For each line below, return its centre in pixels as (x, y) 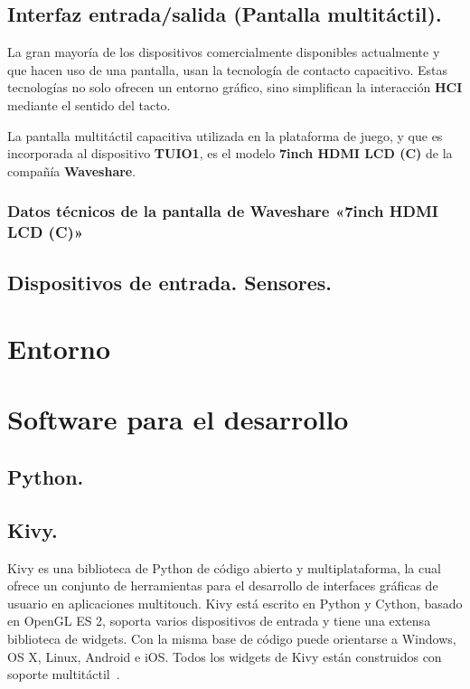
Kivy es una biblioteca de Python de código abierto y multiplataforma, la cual (224, 567)
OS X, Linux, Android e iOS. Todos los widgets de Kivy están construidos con (225, 656)
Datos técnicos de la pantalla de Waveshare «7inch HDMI (223, 211)
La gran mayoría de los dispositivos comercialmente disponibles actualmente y (224, 52)
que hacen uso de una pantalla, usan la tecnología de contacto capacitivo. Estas (227, 69)
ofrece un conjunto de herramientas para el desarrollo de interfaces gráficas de (223, 585)
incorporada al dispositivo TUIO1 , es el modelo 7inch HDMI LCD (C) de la (230, 153)
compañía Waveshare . (72, 170)
